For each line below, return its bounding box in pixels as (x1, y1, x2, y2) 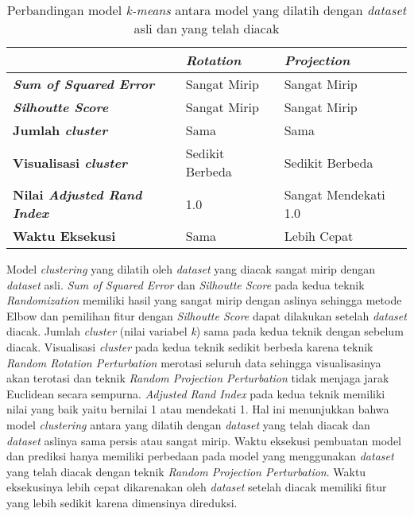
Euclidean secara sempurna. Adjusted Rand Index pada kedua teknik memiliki (6, 385, 385, 402)
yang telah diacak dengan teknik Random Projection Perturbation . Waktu (6, 463, 366, 479)
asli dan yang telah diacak (133, 19, 280, 37)
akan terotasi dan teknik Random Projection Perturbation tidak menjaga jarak (6, 370, 389, 386)
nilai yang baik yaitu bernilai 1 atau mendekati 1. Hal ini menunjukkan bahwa (6, 401, 389, 417)
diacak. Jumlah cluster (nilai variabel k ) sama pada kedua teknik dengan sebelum (6, 323, 404, 339)
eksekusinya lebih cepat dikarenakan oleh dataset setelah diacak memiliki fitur (6, 479, 387, 495)
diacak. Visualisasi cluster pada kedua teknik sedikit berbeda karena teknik (6, 338, 373, 355)
